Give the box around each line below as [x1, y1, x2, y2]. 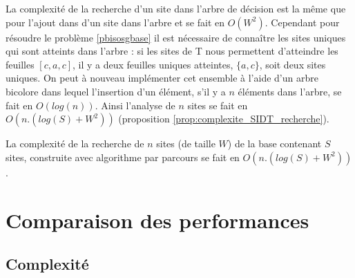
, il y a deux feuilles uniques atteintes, [73, 57, 233, 71]
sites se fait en [187, 98, 248, 112]
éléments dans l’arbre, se [238, 84, 342, 98]
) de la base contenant [227, 136, 322, 151]
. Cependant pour [265, 15, 340, 29]
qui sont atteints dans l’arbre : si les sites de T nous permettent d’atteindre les [6, 44, 338, 58]
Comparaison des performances [6, 205, 309, 234]
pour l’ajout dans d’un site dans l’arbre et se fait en [6, 15, 225, 29]
